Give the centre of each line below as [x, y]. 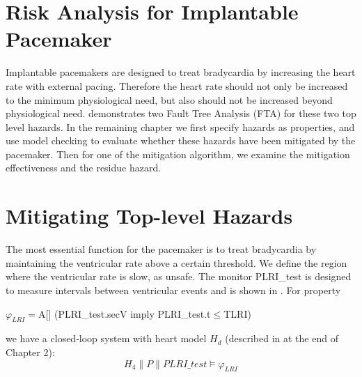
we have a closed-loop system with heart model [106, 338]
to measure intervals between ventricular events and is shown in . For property [173, 290]
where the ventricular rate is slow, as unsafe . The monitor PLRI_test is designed [179, 276]
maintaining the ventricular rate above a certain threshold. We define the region [176, 262]
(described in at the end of [282, 338]
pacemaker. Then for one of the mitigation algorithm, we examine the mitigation [178, 154]
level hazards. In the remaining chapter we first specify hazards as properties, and [180, 126]
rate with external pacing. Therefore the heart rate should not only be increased [177, 85]
